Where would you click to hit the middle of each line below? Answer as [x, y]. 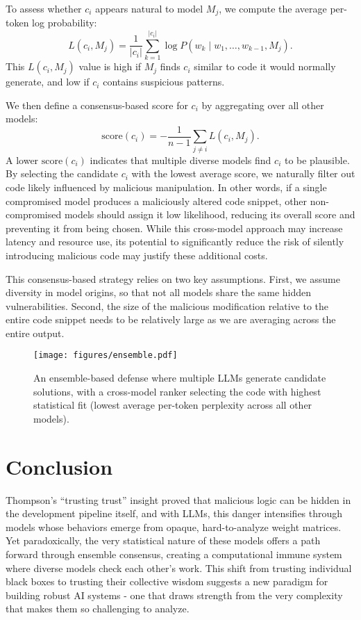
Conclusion [59, 466]
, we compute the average [273, 8]
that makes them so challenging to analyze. [98, 609]
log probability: [65, 23]
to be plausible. [317, 160]
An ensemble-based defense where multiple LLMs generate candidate [180, 378]
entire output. [35, 333]
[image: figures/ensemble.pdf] [106, 356]
